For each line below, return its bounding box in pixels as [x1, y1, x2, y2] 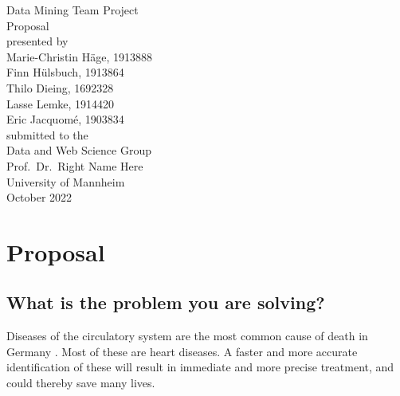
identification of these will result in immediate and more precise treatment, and [6, 359, 394, 375]
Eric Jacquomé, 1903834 [6, 111, 124, 127]
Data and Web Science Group [6, 142, 151, 159]
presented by [6, 33, 69, 49]
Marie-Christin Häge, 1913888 [6, 48, 152, 65]
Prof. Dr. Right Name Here [6, 157, 143, 174]
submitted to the [6, 126, 88, 143]
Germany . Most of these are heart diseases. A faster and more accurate [6, 343, 358, 359]
